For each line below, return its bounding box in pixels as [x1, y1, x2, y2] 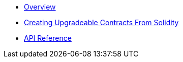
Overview [24, 3, 56, 11]
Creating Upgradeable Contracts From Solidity [24, 18, 179, 27]
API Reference [24, 34, 72, 42]
